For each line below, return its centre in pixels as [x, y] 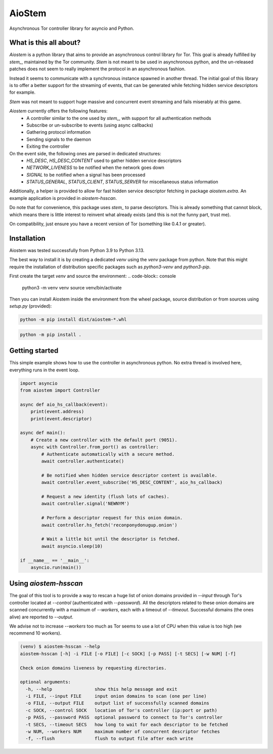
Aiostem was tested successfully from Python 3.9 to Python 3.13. [77, 250]
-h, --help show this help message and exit [101, 689]
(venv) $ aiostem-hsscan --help [60, 647]
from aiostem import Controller [60, 390]
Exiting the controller [48, 146]
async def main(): [43, 433]
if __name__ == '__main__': [55, 560]
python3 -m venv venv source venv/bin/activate [72, 287]
